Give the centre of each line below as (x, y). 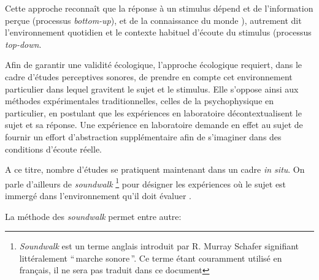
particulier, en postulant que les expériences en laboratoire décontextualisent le (153, 112)
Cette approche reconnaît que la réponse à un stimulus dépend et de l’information (159, 8)
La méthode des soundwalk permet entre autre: (93, 216)
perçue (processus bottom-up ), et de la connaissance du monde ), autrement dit (153, 20)
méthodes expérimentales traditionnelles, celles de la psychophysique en (140, 101)
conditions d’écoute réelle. (54, 149)
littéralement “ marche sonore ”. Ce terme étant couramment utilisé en (151, 258)
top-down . (23, 44)
